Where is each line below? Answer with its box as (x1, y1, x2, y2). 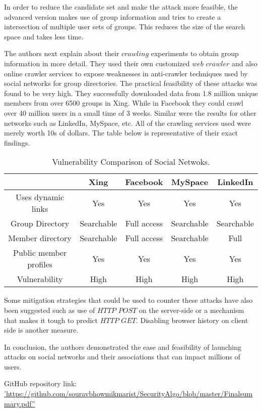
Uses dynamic (16, 191, 64, 203)
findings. (4, 137, 30, 148)
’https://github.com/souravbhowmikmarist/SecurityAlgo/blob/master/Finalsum (4, 388, 253, 399)
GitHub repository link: (4, 378, 77, 389)
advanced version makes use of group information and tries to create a (4, 11, 221, 22)
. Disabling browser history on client (136, 314, 248, 325)
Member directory (8, 232, 72, 244)
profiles (27, 258, 53, 270)
